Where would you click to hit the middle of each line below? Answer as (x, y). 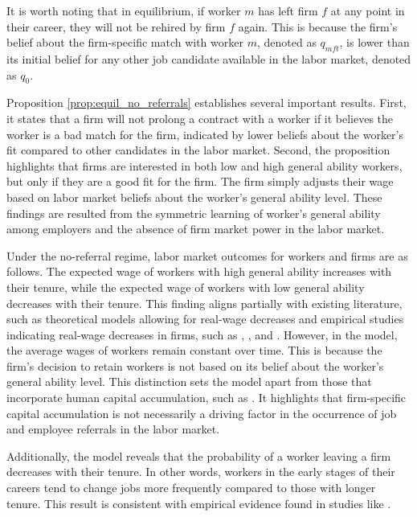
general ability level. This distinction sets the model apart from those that (189, 382)
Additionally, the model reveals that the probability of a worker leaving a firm (199, 455)
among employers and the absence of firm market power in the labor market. (196, 229)
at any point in (368, 10)
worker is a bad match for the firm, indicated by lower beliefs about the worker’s (205, 134)
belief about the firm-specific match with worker (125, 42)
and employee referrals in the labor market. (113, 429)
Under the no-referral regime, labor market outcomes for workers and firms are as (207, 255)
